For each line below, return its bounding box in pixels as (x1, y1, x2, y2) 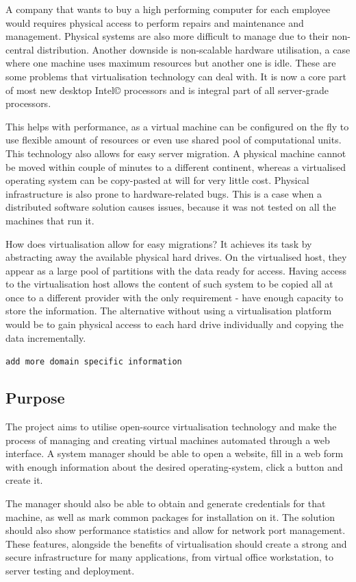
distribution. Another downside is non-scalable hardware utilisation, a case (37, 42, 351, 56)
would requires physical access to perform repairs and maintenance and (5, 15, 304, 30)
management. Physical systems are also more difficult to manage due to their (5, 29, 329, 43)
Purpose (5, 387, 65, 408)
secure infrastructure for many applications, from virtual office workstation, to (5, 550, 333, 564)
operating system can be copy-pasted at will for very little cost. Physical (5, 173, 309, 187)
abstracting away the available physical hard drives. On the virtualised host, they (5, 250, 347, 264)
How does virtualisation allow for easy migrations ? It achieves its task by (5, 236, 312, 251)
